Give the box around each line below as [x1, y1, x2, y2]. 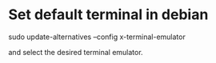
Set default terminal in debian [8, 6, 209, 24]
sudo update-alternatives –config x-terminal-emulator [8, 32, 186, 41]
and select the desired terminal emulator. [8, 47, 143, 57]
